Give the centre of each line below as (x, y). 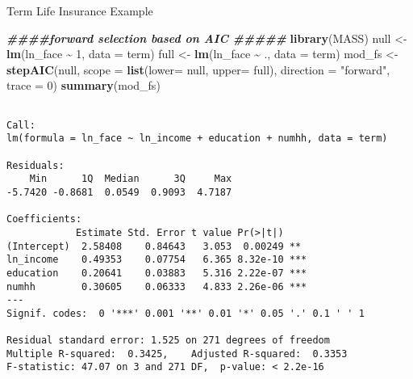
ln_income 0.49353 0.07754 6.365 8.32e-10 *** (157, 260)
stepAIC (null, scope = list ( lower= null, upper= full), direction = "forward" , (198, 69)
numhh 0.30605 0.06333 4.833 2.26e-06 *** (157, 286)
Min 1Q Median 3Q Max (131, 179)
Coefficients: (44, 219)
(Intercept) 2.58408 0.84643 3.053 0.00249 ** (154, 246)
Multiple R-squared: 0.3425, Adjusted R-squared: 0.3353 (177, 354)
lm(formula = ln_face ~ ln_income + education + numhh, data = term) (197, 139)
